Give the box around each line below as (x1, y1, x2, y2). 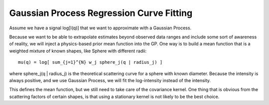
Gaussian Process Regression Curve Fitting (9, 7, 193, 18)
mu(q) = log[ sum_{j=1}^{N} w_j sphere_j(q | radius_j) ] (18, 60, 163, 65)
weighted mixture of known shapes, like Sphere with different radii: (9, 48, 147, 54)
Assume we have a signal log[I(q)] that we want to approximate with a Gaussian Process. (9, 25, 192, 31)
